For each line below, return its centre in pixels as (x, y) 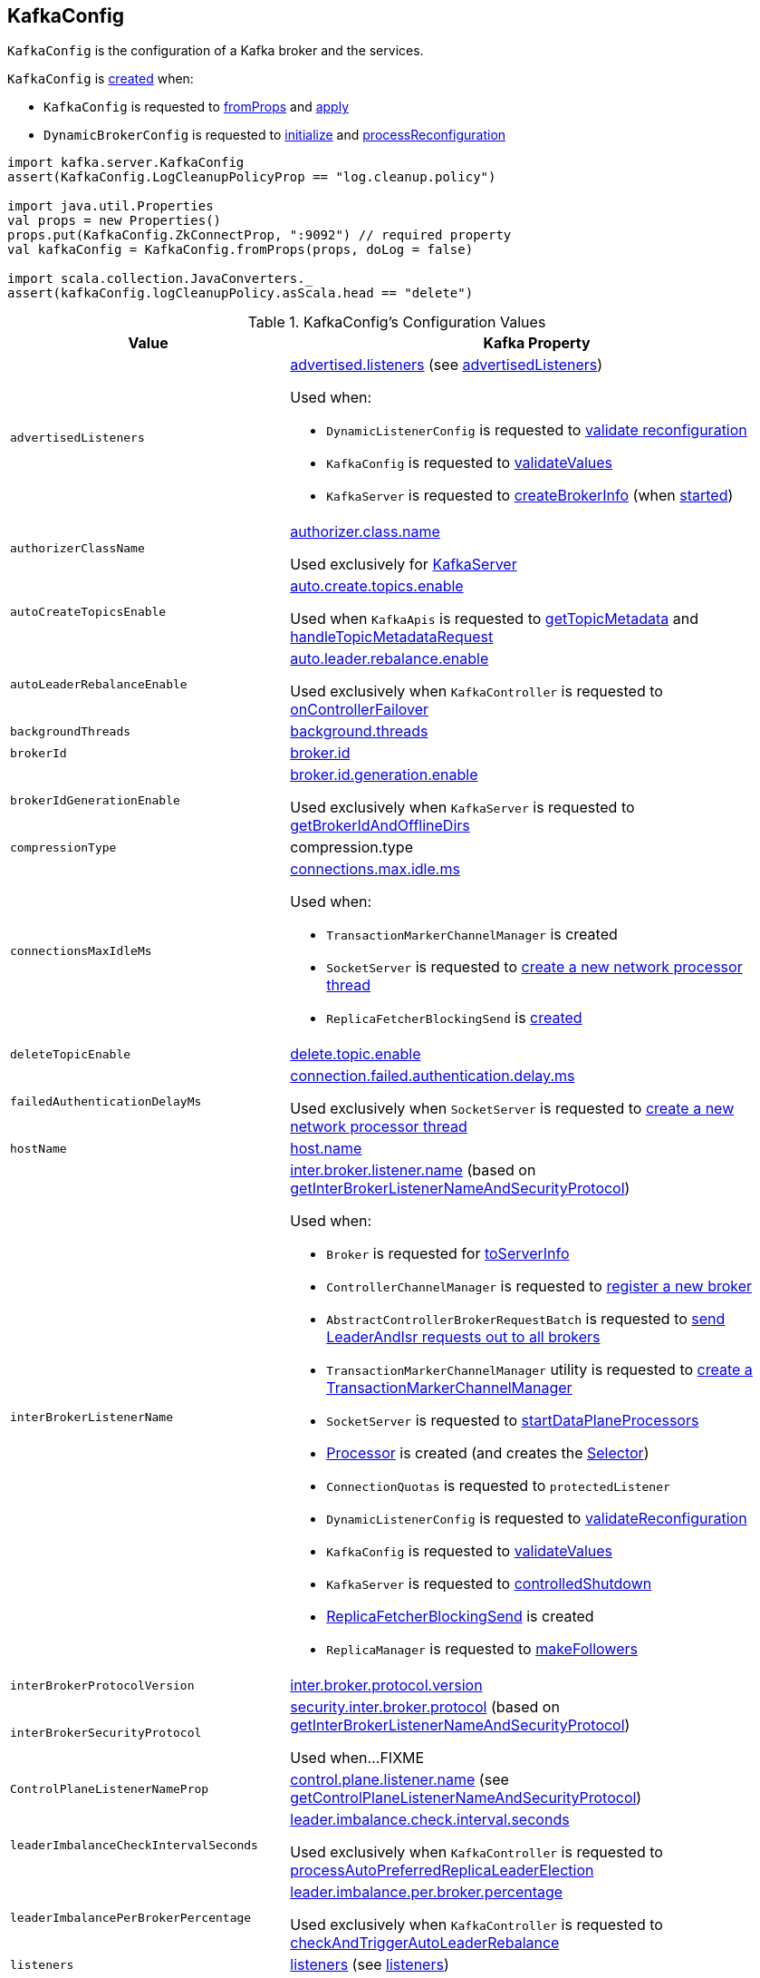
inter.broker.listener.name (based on (413, 1170)
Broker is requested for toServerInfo (448, 1254)
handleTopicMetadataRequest (392, 637)
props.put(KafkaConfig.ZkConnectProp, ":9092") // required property (260, 235)
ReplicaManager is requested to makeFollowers (482, 1649)
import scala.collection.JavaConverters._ (160, 279)
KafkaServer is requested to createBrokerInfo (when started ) (530, 496)
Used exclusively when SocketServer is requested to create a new (512, 1109)
